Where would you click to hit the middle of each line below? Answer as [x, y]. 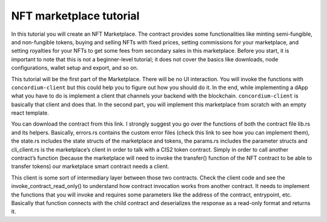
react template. [30, 113]
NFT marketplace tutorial [75, 16]
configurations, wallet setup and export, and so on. [75, 68]
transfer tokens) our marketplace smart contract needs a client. [90, 166]
